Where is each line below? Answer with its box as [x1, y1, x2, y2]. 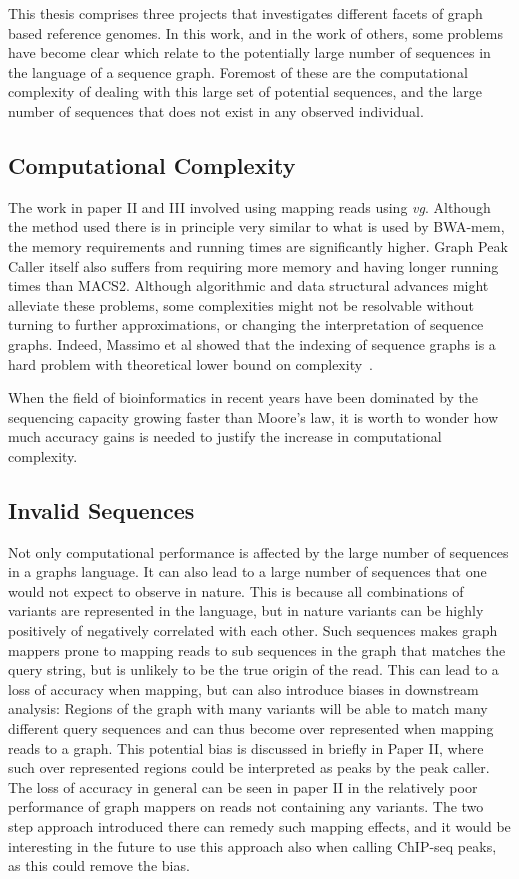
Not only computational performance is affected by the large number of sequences [8, 541, 509, 562]
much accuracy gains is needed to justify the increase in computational [8, 426, 442, 447]
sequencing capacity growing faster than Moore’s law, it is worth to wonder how [8, 406, 499, 427]
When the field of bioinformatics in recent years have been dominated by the [8, 387, 479, 408]
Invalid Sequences [8, 494, 195, 525]
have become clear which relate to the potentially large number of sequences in [8, 42, 491, 63]
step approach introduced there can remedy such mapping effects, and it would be [8, 816, 511, 836]
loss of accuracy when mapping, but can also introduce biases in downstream [8, 678, 479, 699]
